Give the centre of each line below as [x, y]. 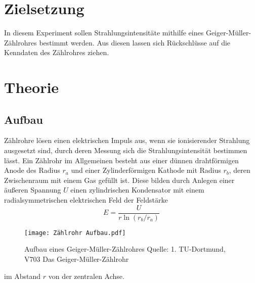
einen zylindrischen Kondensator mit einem [137, 190]
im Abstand [23, 276]
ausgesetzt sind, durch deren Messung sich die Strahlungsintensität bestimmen [126, 150]
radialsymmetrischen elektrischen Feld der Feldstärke [86, 200]
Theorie [32, 87]
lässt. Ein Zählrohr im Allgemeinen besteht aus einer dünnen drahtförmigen [121, 160]
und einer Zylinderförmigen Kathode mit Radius [146, 170]
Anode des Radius [32, 170]
